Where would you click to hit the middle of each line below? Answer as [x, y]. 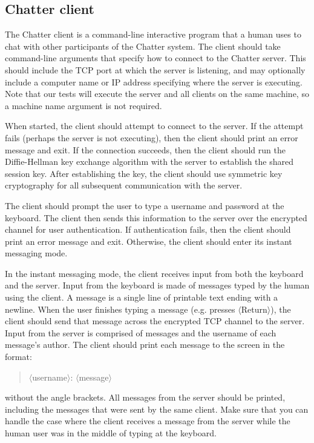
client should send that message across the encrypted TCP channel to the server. [155, 321]
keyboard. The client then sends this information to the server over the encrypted [156, 217]
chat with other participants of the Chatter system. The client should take [143, 46]
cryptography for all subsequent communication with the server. [124, 185]
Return [254, 309]
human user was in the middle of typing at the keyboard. [111, 433]
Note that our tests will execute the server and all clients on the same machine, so [157, 94]
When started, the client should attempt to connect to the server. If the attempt [154, 126]
